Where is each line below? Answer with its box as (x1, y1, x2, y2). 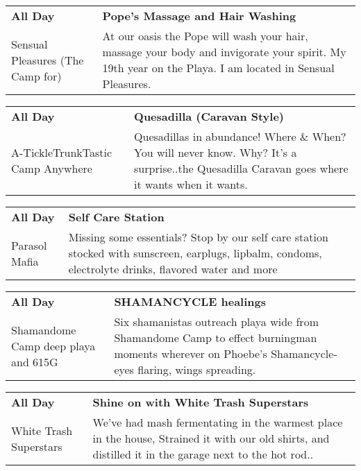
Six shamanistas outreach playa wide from (114, 314, 319, 329)
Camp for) (11, 67, 62, 84)
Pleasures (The (11, 51, 84, 68)
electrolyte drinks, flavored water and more (68, 261, 278, 277)
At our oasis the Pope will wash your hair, (102, 28, 308, 44)
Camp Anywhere (11, 160, 92, 176)
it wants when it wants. (134, 176, 248, 192)
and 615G (11, 353, 58, 370)
